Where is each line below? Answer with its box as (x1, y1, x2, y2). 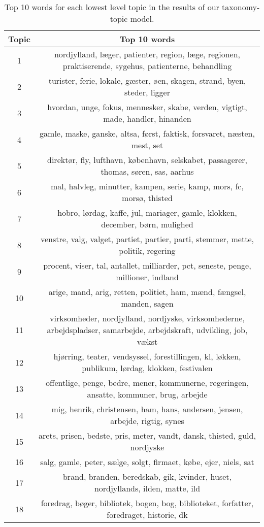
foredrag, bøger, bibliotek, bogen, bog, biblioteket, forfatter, (41, 497, 254, 509)
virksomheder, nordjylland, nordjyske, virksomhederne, (50, 312, 245, 324)
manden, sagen (121, 298, 174, 309)
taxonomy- (222, 1, 260, 13)
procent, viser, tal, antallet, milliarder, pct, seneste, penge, (43, 259, 251, 271)
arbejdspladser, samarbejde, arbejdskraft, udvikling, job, (47, 324, 248, 336)
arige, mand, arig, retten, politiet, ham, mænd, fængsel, (48, 286, 246, 298)
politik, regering (119, 245, 176, 256)
